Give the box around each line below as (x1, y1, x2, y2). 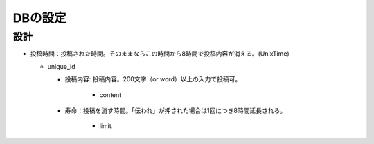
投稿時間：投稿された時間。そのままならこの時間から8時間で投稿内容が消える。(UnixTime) (30, 50, 290, 58)
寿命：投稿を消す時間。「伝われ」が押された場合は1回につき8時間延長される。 (64, 106, 287, 114)
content (99, 90, 122, 99)
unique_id (47, 62, 75, 70)
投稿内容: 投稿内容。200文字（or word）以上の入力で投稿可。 (64, 75, 242, 83)
